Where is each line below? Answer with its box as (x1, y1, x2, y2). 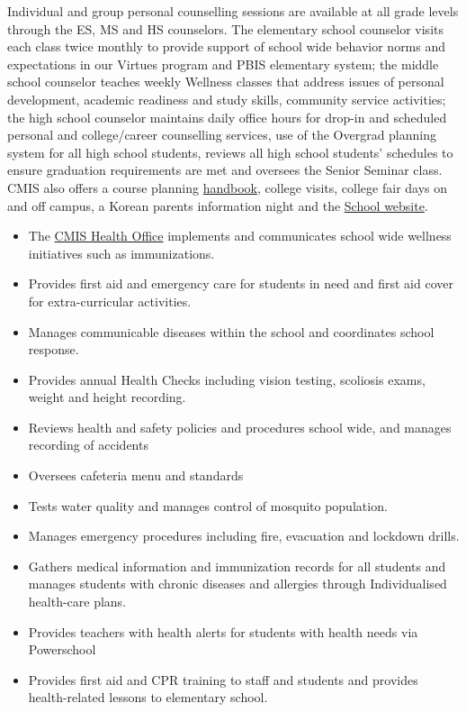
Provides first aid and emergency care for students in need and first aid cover (28, 274, 453, 293)
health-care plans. (28, 592, 127, 611)
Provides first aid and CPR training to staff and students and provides (28, 670, 418, 689)
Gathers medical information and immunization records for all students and (28, 556, 446, 575)
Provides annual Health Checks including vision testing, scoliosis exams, (28, 370, 426, 388)
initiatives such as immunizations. (28, 243, 215, 262)
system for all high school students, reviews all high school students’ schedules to (7, 142, 453, 161)
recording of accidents (28, 435, 148, 454)
